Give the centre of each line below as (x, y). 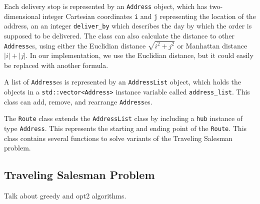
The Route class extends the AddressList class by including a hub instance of (123, 118)
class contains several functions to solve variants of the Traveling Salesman (118, 138)
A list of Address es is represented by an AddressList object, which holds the (122, 82)
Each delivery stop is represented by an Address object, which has (106, 6)
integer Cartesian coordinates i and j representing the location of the (149, 16)
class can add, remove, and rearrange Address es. (78, 101)
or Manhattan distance (212, 45)
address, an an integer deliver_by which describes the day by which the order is (128, 26)
